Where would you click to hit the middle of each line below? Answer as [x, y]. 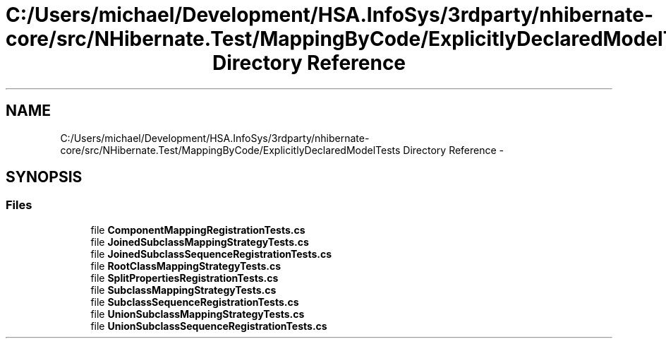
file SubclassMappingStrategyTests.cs [183, 290]
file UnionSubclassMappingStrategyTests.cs [198, 314]
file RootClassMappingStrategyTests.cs [186, 266]
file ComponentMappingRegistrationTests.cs [198, 230]
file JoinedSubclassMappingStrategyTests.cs [200, 242]
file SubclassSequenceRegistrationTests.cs [195, 302]
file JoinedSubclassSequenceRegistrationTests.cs [211, 254]
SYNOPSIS [44, 177]
